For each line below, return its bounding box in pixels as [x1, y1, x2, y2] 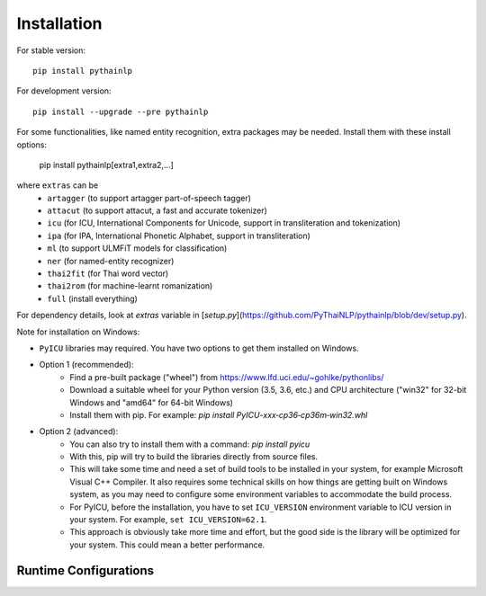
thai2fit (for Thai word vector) [47, 268, 169, 279]
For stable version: [16, 45, 85, 56]
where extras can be [16, 180, 99, 191]
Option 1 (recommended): [39, 360, 134, 370]
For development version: [16, 85, 112, 96]
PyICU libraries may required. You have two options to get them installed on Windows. [39, 342, 359, 353]
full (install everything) [47, 293, 139, 304]
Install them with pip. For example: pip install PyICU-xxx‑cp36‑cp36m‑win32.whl [69, 409, 368, 420]
